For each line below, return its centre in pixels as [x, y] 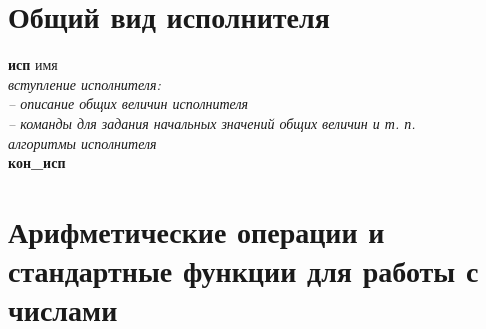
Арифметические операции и [196, 230]
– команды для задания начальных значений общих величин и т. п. [212, 122]
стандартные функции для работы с [243, 270]
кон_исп [37, 162]
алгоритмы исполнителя [82, 142]
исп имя [33, 64]
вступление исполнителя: [84, 83]
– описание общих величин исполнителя [128, 103]
